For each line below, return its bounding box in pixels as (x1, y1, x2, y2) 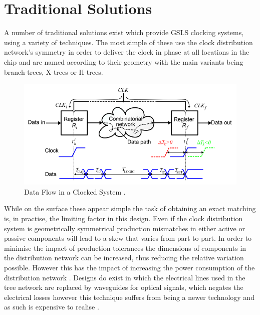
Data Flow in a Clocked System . (24, 186, 126, 197)
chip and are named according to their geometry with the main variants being (4, 56, 243, 67)
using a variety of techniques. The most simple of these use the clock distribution (4, 37, 253, 47)
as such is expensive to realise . (4, 301, 99, 312)
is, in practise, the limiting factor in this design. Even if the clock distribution (4, 213, 243, 223)
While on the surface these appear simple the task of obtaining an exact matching (4, 203, 256, 214)
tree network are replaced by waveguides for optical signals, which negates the (4, 282, 243, 292)
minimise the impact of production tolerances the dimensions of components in (4, 242, 246, 253)
